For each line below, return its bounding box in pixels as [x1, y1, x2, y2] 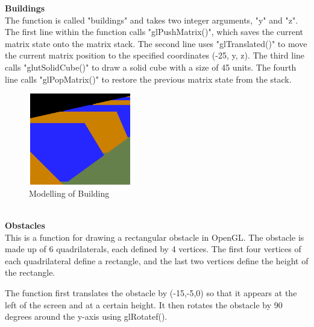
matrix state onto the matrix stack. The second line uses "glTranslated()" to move [5, 37, 307, 49]
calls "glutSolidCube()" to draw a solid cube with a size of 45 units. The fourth [5, 60, 297, 73]
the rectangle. [5, 266, 55, 279]
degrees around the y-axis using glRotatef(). [5, 310, 168, 323]
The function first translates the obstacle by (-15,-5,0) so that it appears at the [5, 287, 297, 299]
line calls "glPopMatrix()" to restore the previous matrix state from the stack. [5, 72, 292, 85]
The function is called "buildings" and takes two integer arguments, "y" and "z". [5, 13, 298, 26]
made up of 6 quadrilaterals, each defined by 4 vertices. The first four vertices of [5, 243, 301, 255]
